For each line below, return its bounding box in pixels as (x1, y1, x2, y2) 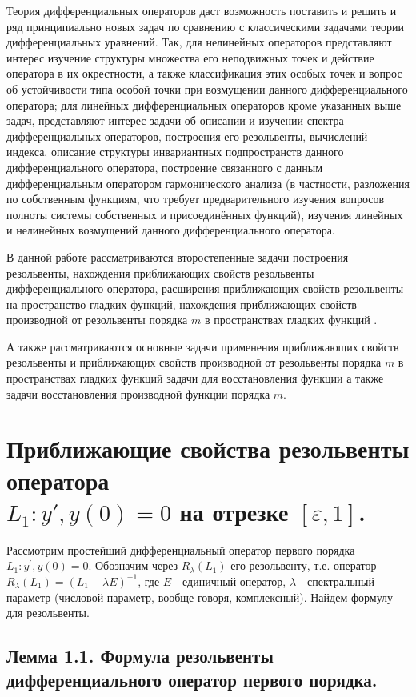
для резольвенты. (6, 604, 90, 621)
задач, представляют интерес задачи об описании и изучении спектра (6, 112, 344, 129)
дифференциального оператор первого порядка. (6, 667, 378, 691)
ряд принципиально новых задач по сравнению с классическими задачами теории (6, 18, 404, 34)
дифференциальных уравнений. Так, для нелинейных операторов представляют (6, 34, 392, 50)
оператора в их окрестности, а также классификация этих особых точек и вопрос (6, 65, 402, 82)
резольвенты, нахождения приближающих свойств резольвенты (6, 264, 314, 281)
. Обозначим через (88, 557, 178, 574)
